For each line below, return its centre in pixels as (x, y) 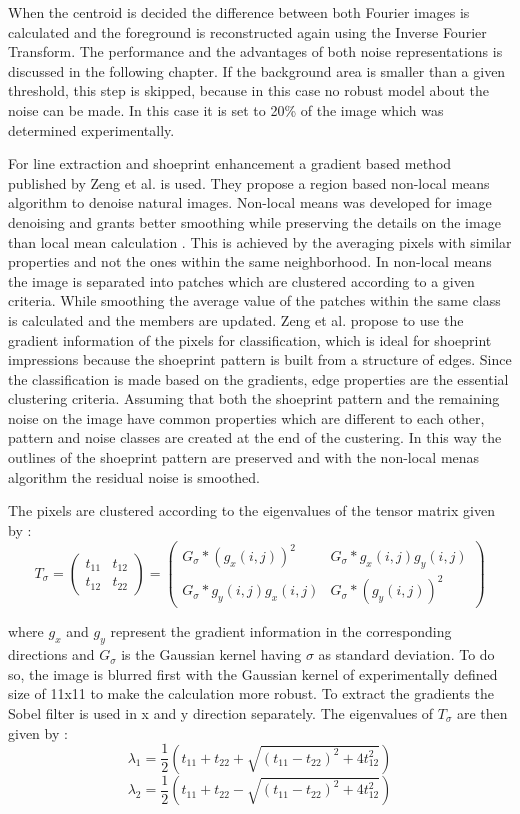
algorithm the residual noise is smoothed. (134, 476)
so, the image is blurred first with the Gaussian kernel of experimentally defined (253, 673)
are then (482, 712)
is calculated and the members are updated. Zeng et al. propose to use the (236, 319)
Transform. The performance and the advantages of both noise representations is (255, 51)
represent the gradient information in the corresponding (281, 631)
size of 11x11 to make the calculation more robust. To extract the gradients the (251, 693)
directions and (51, 654)
